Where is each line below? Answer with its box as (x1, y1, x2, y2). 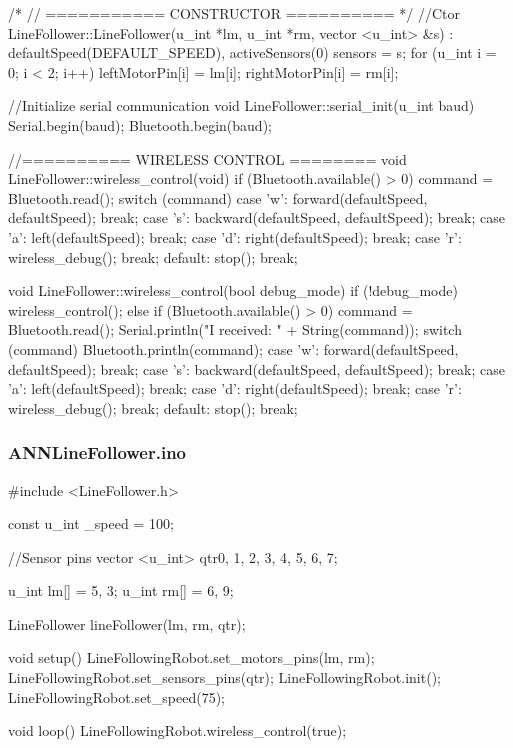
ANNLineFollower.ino (8, 440, 187, 465)
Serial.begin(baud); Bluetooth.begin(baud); (8, 114, 272, 135)
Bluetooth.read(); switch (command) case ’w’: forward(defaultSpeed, (8, 187, 428, 208)
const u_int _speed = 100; (8, 513, 174, 534)
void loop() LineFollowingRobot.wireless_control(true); (8, 720, 347, 741)
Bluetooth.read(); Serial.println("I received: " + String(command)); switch (8, 319, 462, 340)
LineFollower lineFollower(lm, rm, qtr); (8, 613, 246, 634)
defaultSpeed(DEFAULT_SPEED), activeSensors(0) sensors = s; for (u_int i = (8, 42, 497, 63)
